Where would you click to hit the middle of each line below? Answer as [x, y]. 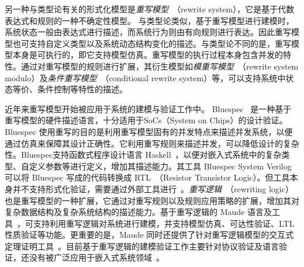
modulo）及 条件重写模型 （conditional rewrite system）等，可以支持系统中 [145, 77]
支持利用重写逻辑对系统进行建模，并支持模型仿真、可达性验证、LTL [164, 223]
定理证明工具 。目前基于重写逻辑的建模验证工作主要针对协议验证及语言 [142, 246]
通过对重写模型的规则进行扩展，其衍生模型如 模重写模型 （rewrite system [160, 66]
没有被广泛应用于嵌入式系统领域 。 [96, 257]
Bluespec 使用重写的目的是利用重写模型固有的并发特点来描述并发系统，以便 [149, 131]
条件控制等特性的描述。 [82, 89]
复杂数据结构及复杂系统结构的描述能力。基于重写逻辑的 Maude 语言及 [138, 212]
